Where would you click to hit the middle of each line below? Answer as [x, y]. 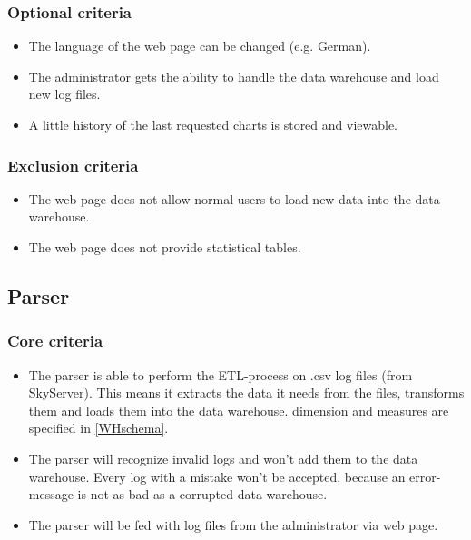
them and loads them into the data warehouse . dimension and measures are [239, 410]
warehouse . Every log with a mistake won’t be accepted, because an [217, 476]
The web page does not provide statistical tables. [165, 247]
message [51, 494]
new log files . [64, 94]
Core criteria [55, 341]
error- [425, 476]
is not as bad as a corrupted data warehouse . [202, 494]
